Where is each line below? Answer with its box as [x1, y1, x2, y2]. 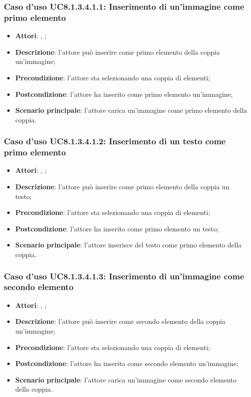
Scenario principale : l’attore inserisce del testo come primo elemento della [15, 240, 242, 250]
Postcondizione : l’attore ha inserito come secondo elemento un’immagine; [15, 358, 238, 368]
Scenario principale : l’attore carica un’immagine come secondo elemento [15, 374, 237, 384]
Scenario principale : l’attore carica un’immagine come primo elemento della [15, 105, 247, 115]
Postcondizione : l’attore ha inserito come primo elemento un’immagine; [15, 89, 233, 99]
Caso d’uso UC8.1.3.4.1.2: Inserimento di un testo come [4, 135, 226, 147]
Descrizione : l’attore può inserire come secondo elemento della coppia [15, 316, 225, 326]
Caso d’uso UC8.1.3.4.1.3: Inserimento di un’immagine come [4, 270, 244, 282]
